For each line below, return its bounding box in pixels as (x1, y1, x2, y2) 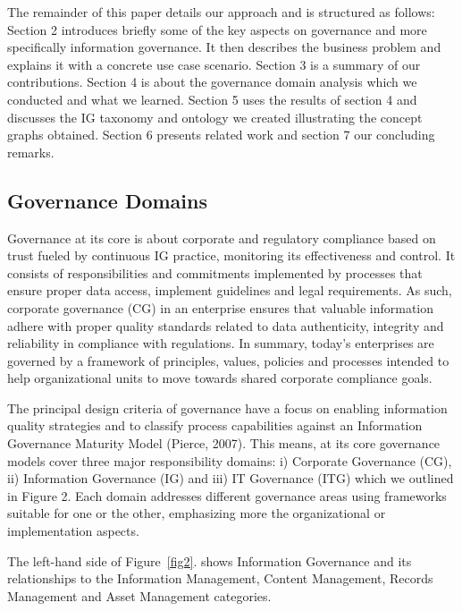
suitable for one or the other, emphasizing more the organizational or (7, 504, 386, 522)
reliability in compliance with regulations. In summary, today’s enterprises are (7, 334, 434, 352)
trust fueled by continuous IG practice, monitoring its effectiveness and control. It (7, 246, 456, 265)
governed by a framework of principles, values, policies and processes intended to (7, 351, 449, 369)
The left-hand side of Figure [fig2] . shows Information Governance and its (7, 551, 412, 570)
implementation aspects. (7, 522, 139, 540)
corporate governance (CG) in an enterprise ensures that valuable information (7, 298, 434, 317)
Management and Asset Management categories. (7, 586, 272, 605)
